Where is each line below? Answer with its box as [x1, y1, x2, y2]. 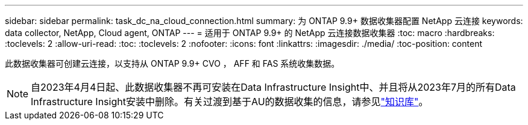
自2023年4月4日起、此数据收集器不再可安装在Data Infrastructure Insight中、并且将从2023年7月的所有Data [31, 81, 516, 93]
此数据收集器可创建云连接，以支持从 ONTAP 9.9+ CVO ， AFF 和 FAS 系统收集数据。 [5, 58, 340, 69]
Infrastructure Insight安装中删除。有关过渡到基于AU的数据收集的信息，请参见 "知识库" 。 [31, 96, 429, 108]
